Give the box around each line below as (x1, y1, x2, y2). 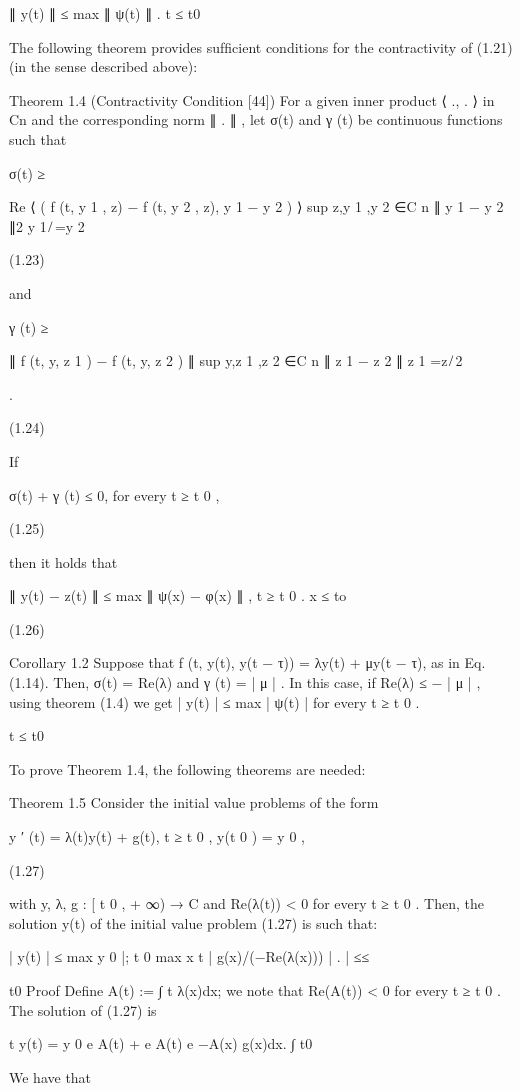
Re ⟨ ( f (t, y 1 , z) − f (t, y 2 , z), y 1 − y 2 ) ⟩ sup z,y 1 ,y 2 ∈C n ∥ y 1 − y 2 (9, 196, 504, 217)
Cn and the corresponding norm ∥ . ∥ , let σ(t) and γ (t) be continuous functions (9, 109, 503, 130)
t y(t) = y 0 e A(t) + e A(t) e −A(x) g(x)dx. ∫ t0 (9, 1033, 313, 1054)
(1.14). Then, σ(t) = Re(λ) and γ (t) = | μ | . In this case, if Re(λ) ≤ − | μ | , (9, 672, 481, 693)
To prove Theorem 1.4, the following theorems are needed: (9, 758, 366, 779)
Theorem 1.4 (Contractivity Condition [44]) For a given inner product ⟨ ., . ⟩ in (9, 89, 495, 110)
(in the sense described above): (9, 56, 198, 77)
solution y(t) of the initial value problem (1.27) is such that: (9, 912, 378, 933)
